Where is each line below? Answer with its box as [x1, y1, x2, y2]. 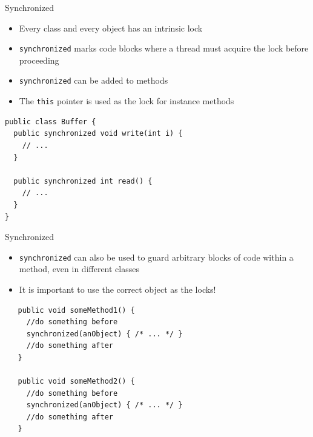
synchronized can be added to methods [19, 74, 168, 87]
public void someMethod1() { [18, 305, 135, 315]
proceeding [19, 53, 59, 66]
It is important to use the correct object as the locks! [19, 282, 216, 295]
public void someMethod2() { [18, 377, 135, 386]
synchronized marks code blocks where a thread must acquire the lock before [19, 42, 309, 55]
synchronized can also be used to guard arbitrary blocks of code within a [19, 250, 294, 263]
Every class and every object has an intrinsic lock [19, 21, 203, 34]
